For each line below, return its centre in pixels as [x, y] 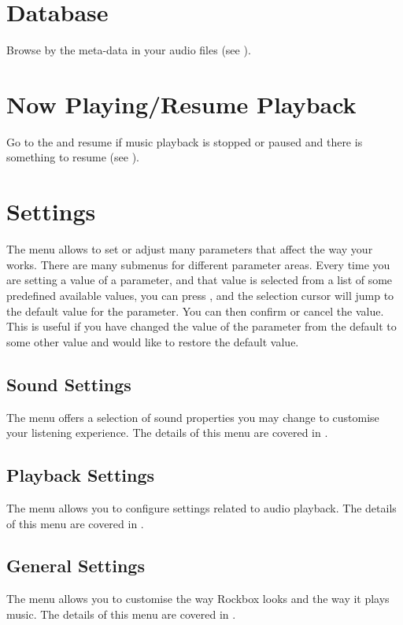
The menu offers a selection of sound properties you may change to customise [193, 417]
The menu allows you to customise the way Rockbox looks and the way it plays [198, 599]
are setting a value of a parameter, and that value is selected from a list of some [200, 280]
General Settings [76, 566]
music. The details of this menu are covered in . [121, 614]
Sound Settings [69, 384]
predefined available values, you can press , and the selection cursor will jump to [200, 295]
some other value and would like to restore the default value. [153, 341]
